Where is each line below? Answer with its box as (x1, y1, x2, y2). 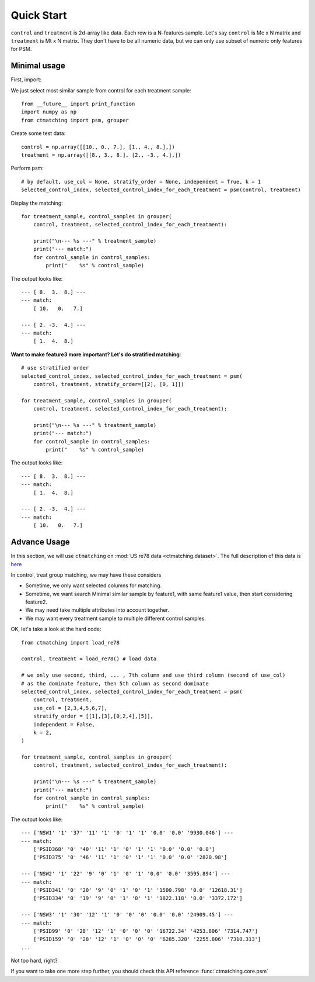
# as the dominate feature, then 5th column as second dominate (21, 680, 209, 687)
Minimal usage (10, 61, 65, 71)
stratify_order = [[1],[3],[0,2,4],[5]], (33, 713, 154, 719)
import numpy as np (21, 109, 77, 115)
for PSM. (10, 46, 32, 53)
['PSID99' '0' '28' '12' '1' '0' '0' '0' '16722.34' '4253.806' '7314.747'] (33, 928, 258, 934)
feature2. (25, 598, 48, 605)
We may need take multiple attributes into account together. (25, 607, 169, 614)
